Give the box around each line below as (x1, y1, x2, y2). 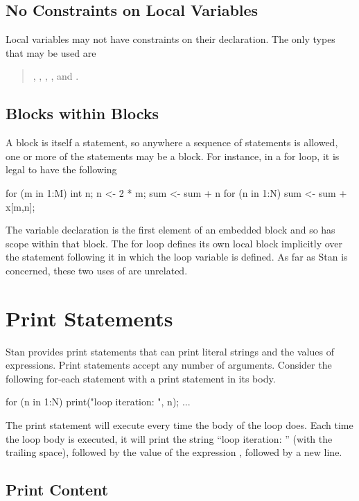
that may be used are (6, 45, 96, 60)
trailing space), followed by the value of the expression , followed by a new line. (6, 445, 342, 459)
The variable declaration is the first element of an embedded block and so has (6, 222, 335, 237)
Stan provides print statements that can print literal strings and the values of (6, 344, 334, 358)
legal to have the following (6, 162, 117, 177)
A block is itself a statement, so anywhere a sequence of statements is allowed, (6, 135, 338, 150)
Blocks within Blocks (6, 103, 159, 124)
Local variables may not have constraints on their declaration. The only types (6, 32, 335, 46)
